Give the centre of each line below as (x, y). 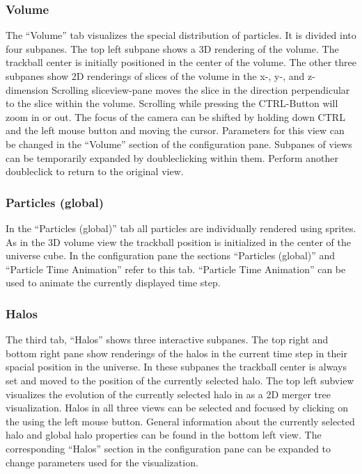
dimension (27, 89)
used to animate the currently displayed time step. (113, 283)
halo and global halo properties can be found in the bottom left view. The (164, 435)
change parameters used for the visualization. (102, 462)
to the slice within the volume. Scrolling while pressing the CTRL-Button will (172, 103)
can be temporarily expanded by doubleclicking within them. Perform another (172, 157)
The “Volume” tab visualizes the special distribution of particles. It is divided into (181, 35)
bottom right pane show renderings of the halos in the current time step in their (176, 353)
